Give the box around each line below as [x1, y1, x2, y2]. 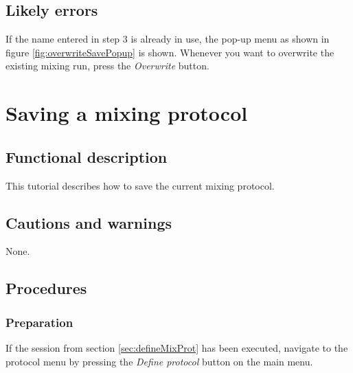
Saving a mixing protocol [5, 99, 248, 127]
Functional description [5, 146, 168, 167]
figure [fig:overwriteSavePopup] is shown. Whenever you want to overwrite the [5, 45, 334, 59]
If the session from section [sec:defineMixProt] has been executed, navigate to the [5, 340, 348, 354]
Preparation [5, 313, 73, 330]
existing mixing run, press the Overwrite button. [5, 58, 209, 73]
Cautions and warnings [5, 212, 172, 233]
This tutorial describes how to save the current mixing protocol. [5, 178, 275, 192]
